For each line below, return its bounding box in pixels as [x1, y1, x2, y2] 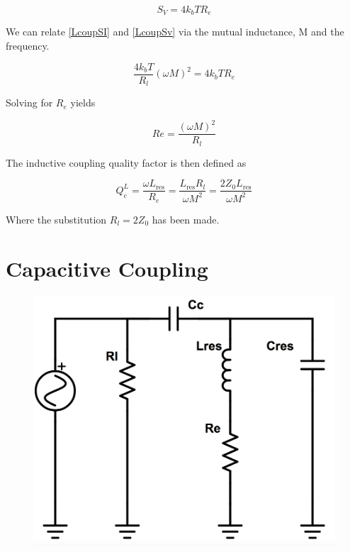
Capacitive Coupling [6, 253, 208, 282]
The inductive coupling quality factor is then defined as [6, 155, 247, 170]
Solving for [6, 95, 53, 110]
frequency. [6, 38, 50, 53]
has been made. [152, 211, 220, 226]
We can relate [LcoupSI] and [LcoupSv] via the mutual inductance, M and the [6, 24, 344, 39]
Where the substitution [6, 211, 107, 226]
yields [70, 95, 96, 110]
